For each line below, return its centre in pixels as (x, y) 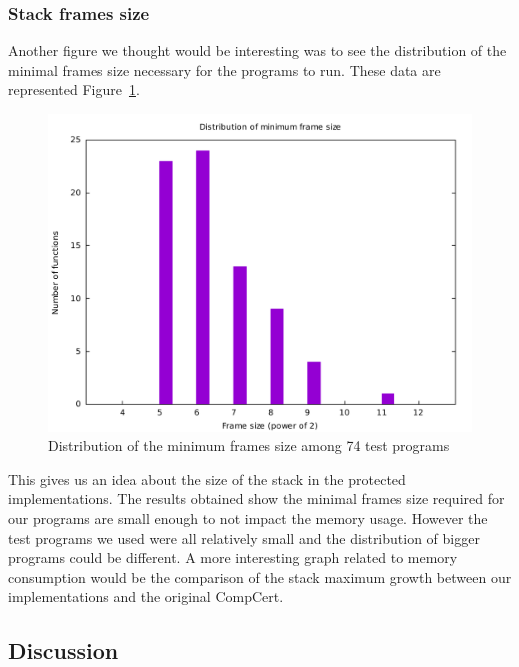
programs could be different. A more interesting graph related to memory (233, 557)
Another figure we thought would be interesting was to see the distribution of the (257, 50)
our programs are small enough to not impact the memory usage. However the (248, 517)
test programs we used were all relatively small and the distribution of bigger (244, 537)
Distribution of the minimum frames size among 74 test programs (249, 445)
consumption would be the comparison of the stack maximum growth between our (260, 576)
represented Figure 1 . (74, 89)
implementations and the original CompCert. (146, 596)
